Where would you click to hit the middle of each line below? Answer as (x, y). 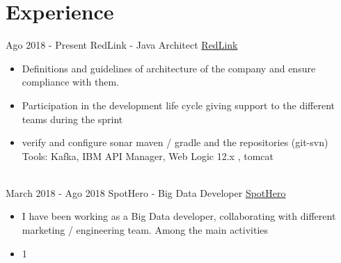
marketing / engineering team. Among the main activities (145, 230)
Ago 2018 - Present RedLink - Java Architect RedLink (122, 45)
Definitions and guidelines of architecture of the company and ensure (169, 68)
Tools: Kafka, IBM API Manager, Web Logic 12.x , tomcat (148, 156)
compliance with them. (71, 82)
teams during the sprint (72, 119)
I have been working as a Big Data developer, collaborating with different (179, 216)
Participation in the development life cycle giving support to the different (178, 105)
